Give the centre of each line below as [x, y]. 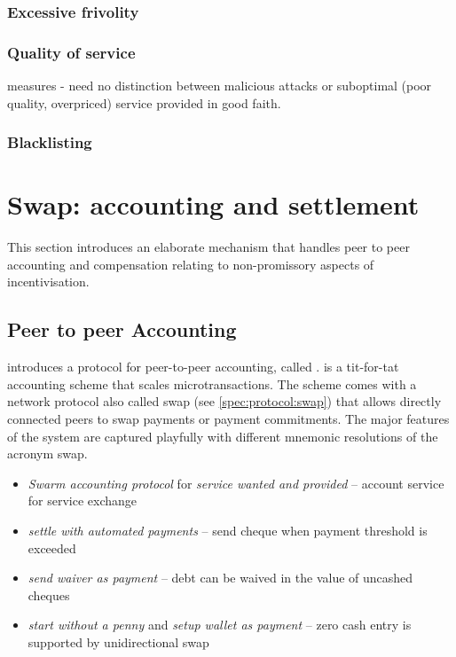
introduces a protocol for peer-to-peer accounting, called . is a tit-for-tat [203, 367]
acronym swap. [47, 454]
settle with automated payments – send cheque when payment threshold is [228, 530]
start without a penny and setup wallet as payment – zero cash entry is [220, 625]
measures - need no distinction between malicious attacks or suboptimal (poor [220, 86]
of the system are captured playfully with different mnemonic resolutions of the [223, 436]
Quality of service [71, 52]
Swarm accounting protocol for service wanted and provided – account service [236, 483]
